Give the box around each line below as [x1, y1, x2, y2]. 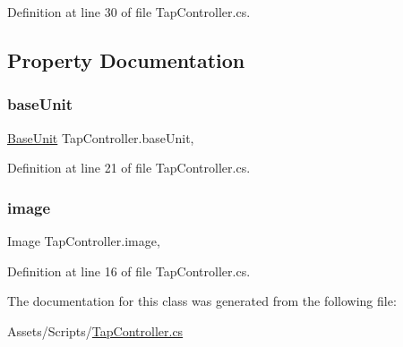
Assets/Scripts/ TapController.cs [7, 321, 184, 340]
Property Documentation [7, 46, 245, 73]
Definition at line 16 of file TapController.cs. [7, 261, 251, 280]
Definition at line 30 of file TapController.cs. [7, 3, 251, 21]
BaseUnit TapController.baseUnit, [7, 128, 194, 147]
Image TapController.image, [7, 232, 160, 250]
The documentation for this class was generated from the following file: [7, 292, 397, 310]
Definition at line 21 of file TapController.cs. [7, 158, 251, 177]
